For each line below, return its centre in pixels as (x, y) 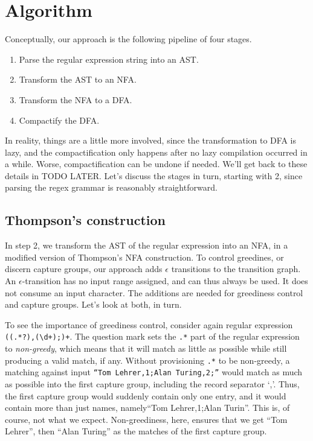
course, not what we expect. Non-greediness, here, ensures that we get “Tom (146, 419)
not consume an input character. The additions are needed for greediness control (154, 292)
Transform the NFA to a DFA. (76, 99)
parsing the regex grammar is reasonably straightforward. (111, 187)
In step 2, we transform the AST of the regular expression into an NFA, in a (147, 245)
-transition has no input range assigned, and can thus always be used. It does (165, 281)
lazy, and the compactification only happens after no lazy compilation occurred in (156, 152)
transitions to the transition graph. (236, 269)
